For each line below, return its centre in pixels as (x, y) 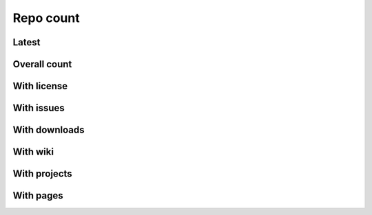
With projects (42, 174)
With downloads (49, 130)
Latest (27, 42)
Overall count (42, 64)
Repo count (46, 18)
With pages (38, 196)
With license (40, 86)
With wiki (33, 152)
